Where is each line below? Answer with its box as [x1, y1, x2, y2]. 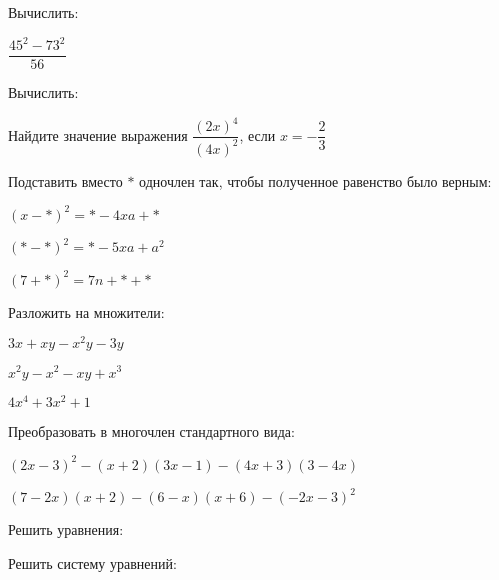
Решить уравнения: [8, 519, 124, 540]
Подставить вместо [8, 170, 123, 191]
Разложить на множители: [8, 301, 165, 322]
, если [239, 124, 276, 145]
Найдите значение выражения [8, 124, 188, 145]
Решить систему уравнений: [8, 552, 177, 573]
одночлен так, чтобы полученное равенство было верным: [139, 170, 492, 191]
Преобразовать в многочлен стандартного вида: [8, 420, 295, 441]
